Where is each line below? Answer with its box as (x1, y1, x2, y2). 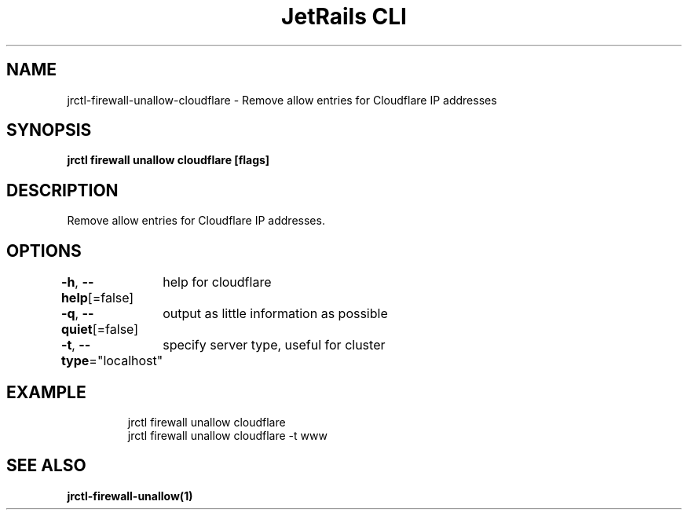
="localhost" (89, 353, 163, 369)
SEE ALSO (6, 456, 86, 476)
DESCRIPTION (6, 180, 119, 200)
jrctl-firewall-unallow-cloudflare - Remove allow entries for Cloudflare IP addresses (67, 93, 497, 107)
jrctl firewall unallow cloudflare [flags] (67, 153, 270, 167)
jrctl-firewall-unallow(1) (67, 489, 193, 503)
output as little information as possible (163, 306, 388, 322)
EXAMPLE (6, 382, 86, 402)
